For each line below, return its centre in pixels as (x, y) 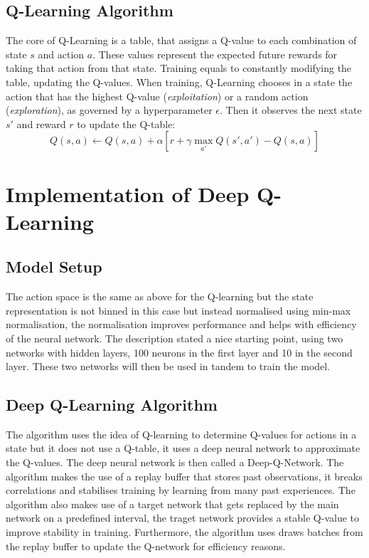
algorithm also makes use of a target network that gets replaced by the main (172, 504)
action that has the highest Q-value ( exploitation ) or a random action (157, 96)
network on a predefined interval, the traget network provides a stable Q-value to (182, 518)
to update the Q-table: (126, 123)
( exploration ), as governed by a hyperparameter (109, 110)
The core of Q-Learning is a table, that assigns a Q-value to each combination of (181, 40)
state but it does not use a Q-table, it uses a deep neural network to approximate (183, 448)
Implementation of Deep (128, 193)
